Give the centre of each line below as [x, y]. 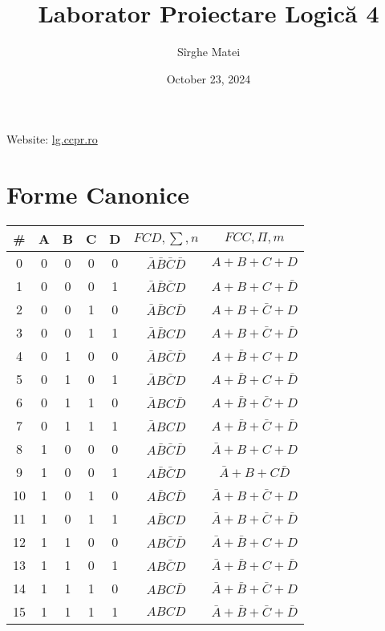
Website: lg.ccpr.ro [52, 139]
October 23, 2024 [209, 78]
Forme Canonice [98, 194]
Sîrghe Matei [209, 52]
